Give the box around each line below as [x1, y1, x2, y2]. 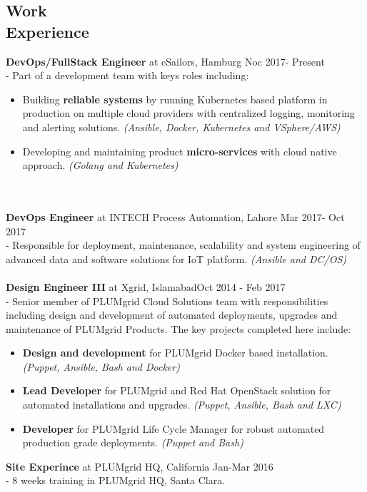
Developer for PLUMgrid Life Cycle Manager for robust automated [22, 421, 325, 436]
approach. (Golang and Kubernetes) [22, 158, 179, 173]
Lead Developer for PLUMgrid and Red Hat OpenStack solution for [22, 383, 331, 398]
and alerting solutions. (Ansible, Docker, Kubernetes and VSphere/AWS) [22, 119, 341, 134]
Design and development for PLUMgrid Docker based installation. [22, 345, 328, 360]
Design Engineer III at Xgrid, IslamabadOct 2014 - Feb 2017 [6, 279, 286, 294]
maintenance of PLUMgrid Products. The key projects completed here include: [6, 321, 351, 336]
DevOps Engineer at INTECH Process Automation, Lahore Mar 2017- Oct [6, 209, 345, 224]
